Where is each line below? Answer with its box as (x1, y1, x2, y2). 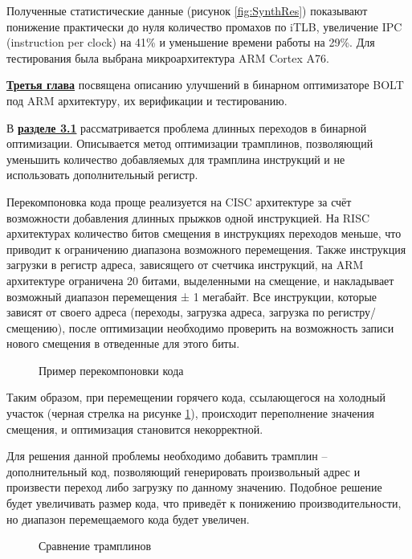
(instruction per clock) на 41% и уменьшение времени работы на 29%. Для (6, 34, 375, 51)
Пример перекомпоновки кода (39, 361, 184, 378)
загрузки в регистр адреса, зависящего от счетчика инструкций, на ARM (6, 256, 364, 273)
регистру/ (328, 304, 377, 320)
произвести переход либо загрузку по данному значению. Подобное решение (6, 479, 382, 496)
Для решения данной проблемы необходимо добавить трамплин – (6, 447, 328, 464)
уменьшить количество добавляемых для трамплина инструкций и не (6, 150, 345, 167)
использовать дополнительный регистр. (6, 166, 198, 183)
